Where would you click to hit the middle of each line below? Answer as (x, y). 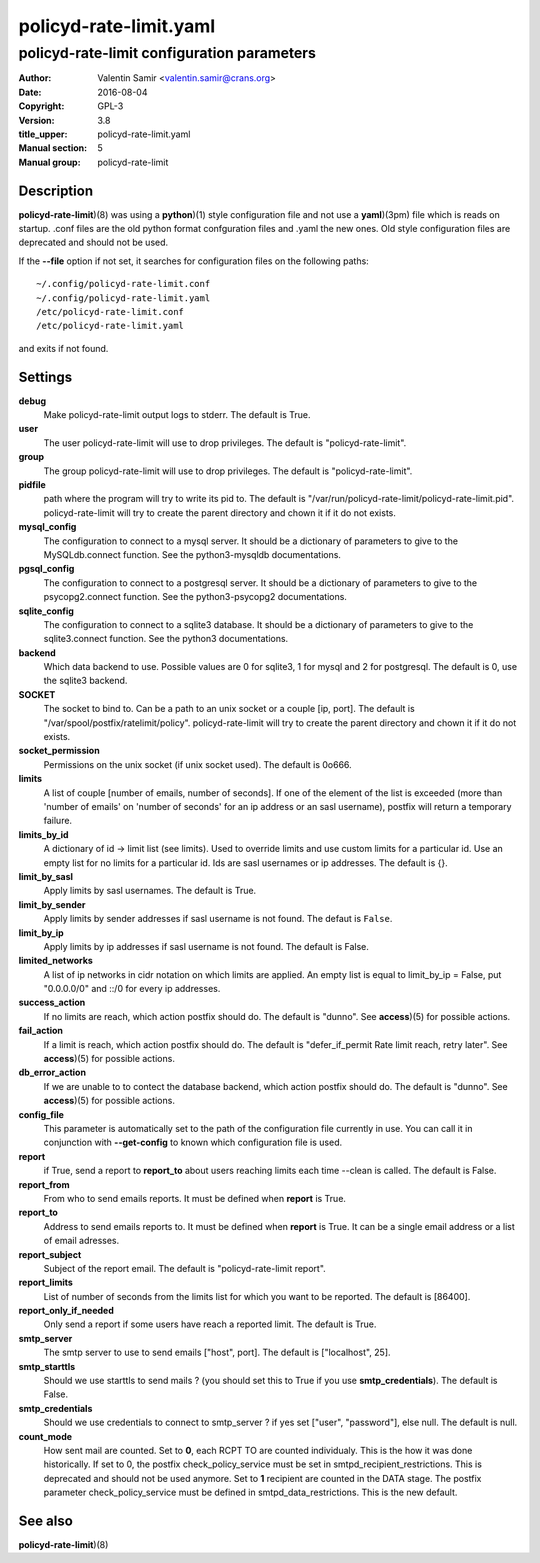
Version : (36, 120)
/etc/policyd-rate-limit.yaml (110, 326)
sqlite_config (46, 611)
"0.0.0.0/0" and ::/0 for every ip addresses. (132, 989)
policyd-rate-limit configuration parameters (167, 53)
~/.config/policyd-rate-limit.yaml (123, 298)
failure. (58, 821)
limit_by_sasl (46, 876)
